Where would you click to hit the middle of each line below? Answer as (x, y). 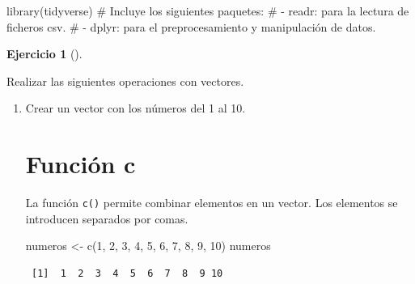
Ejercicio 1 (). (44, 54)
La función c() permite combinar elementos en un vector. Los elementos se (212, 203)
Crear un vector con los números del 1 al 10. (136, 108)
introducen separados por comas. (107, 218)
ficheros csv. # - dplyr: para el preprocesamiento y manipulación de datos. (191, 26)
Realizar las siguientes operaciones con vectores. (125, 81)
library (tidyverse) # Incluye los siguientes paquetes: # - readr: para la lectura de (208, 11)
